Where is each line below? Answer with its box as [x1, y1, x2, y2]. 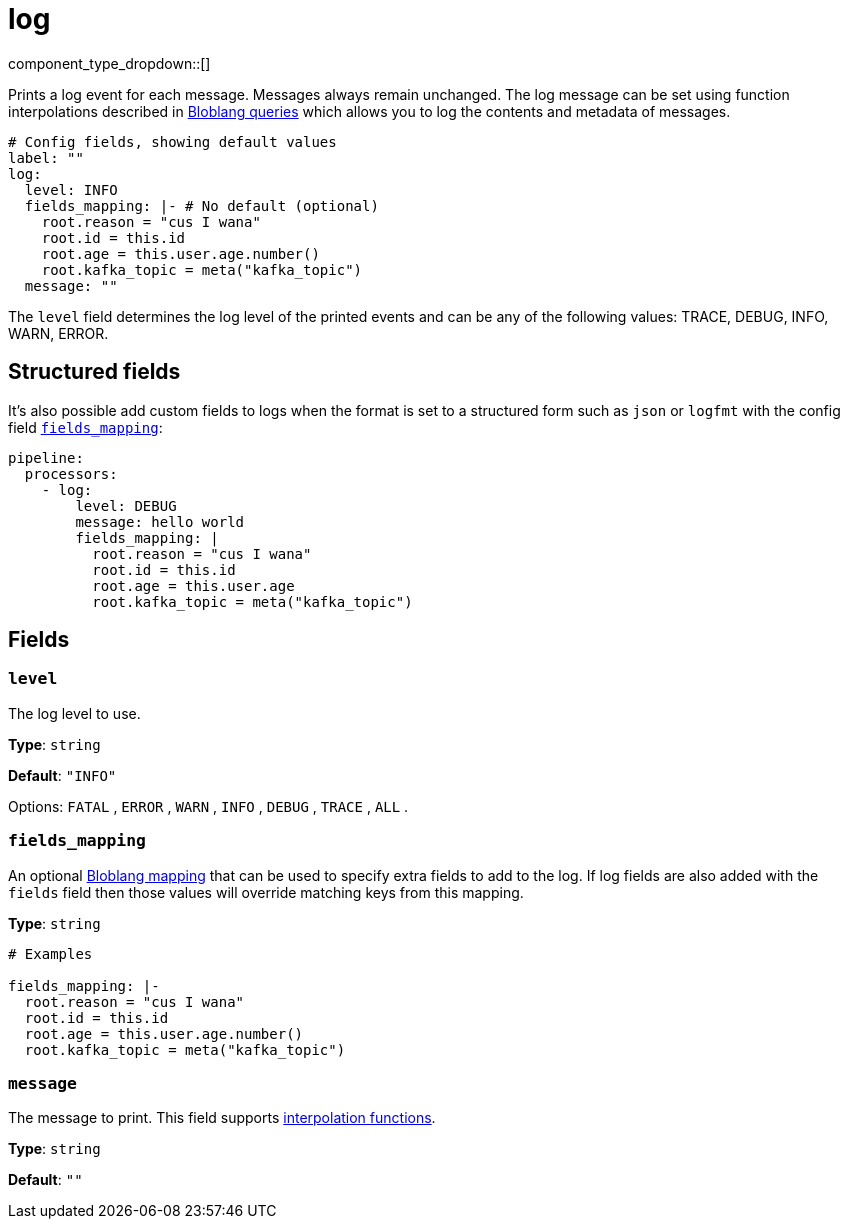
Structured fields [8, 359, 181, 385]
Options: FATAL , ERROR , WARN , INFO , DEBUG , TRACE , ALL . [8, 797, 409, 815]
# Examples [8, 945, 93, 962]
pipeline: [8, 449, 84, 466]
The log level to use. [8, 704, 141, 722]
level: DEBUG [75, 497, 177, 514]
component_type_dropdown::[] [8, 54, 211, 72]
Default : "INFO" [8, 766, 117, 784]
